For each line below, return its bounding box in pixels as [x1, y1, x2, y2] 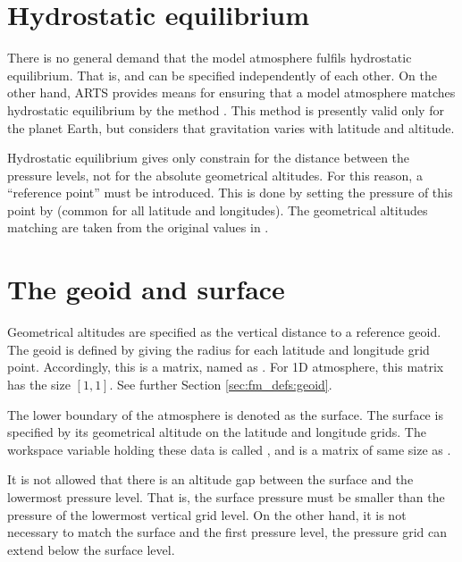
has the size [7, 374, 71, 393]
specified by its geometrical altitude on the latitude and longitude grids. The [7, 423, 426, 441]
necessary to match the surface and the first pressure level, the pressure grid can [7, 523, 448, 541]
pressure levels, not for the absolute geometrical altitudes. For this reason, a [7, 165, 423, 184]
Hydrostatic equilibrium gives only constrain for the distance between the [7, 148, 410, 167]
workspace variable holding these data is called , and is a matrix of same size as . [7, 440, 451, 458]
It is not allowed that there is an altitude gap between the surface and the [7, 470, 414, 489]
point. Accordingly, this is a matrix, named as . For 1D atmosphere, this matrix [7, 357, 444, 376]
